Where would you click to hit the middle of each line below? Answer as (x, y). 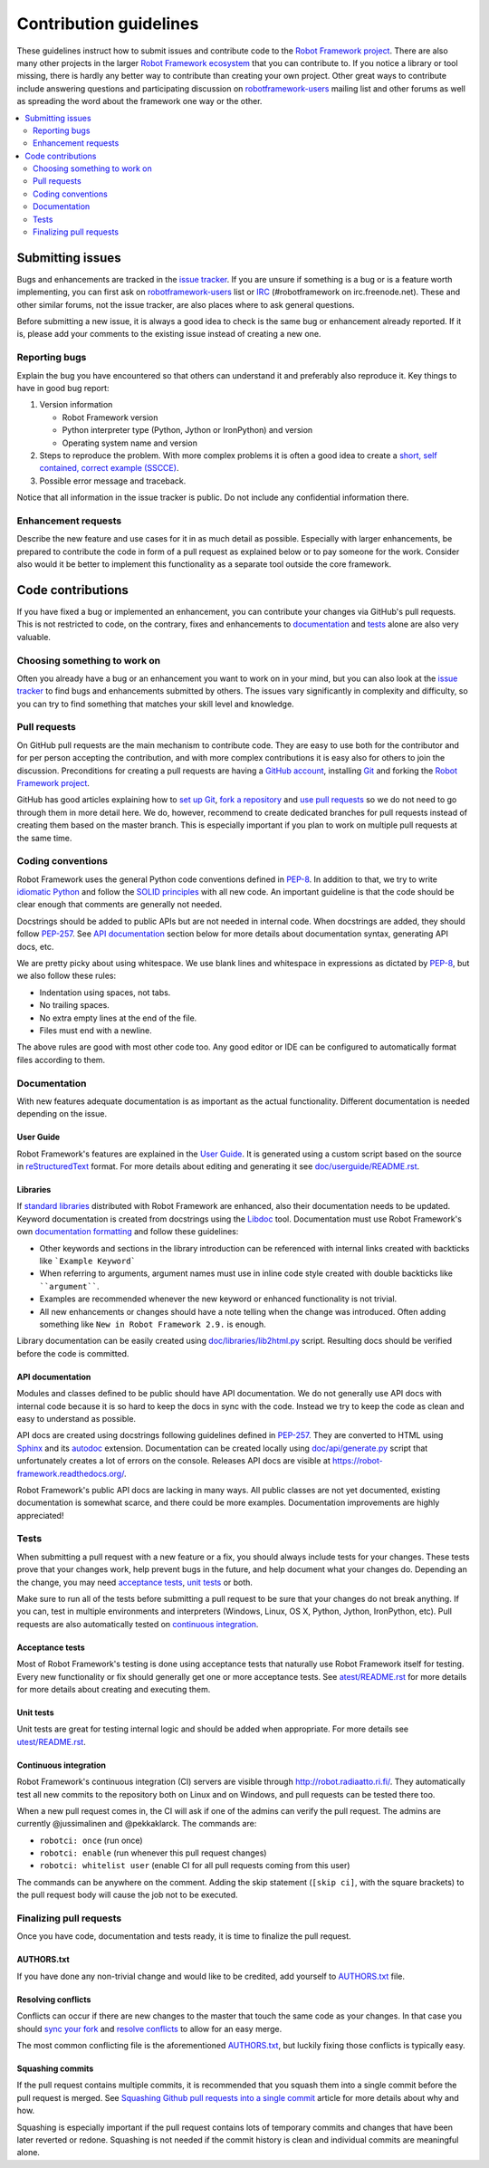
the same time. (44, 838)
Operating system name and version (130, 443)
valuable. (34, 637)
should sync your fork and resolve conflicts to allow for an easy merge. (149, 2029)
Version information (76, 405)
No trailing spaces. (75, 1005)
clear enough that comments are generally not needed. (120, 905)
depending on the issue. (62, 1114)
